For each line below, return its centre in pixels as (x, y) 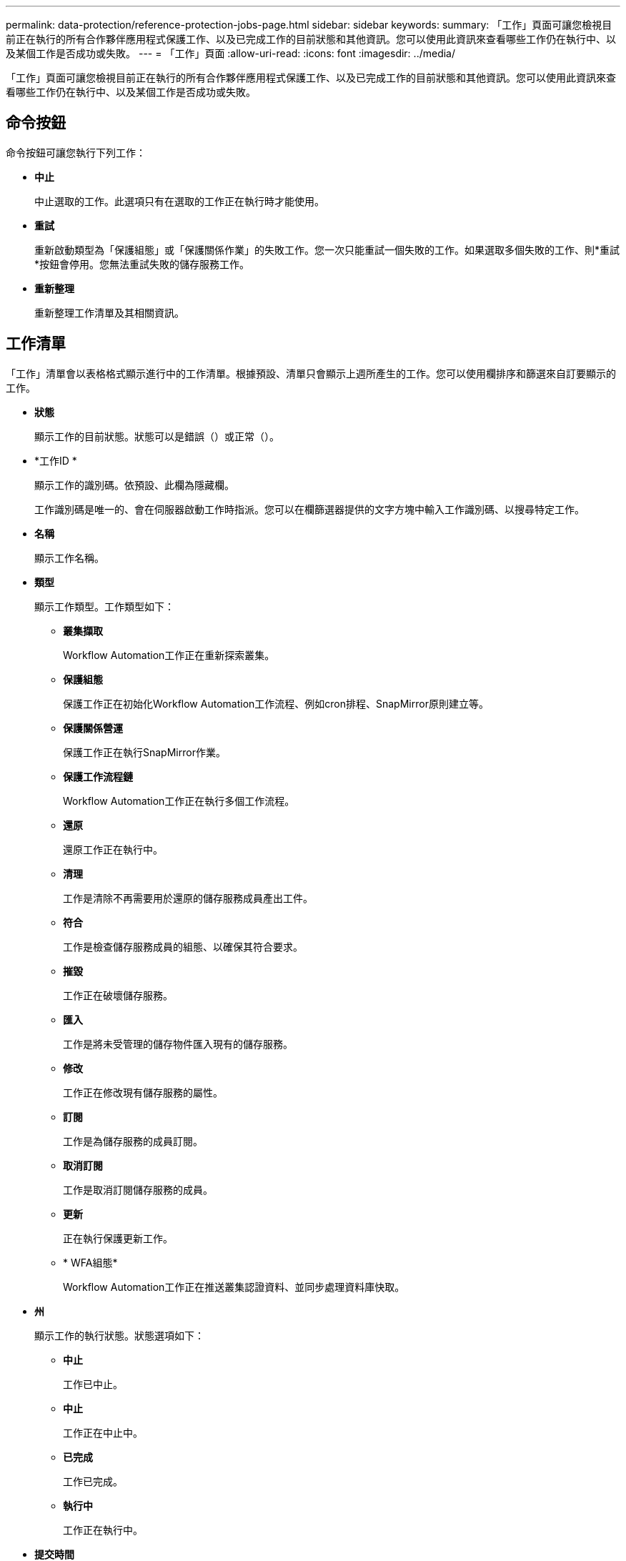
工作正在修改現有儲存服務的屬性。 (143, 1092)
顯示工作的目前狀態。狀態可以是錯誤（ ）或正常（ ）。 (157, 436)
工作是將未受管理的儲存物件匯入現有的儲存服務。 (178, 1044)
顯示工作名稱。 (69, 557)
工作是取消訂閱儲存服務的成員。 (138, 1189)
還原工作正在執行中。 (113, 849)
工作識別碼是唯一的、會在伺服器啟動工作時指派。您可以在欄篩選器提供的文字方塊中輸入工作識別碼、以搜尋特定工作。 (309, 509)
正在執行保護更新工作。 (118, 1238)
